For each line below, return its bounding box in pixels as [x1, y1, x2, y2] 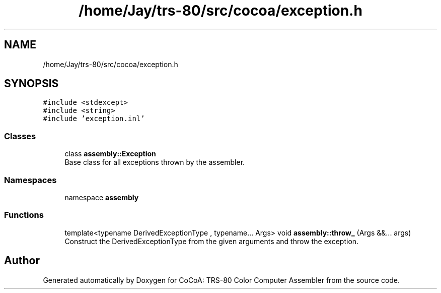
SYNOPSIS [4, 77, 59, 90]
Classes [4, 131, 36, 141]
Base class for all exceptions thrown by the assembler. [64, 158, 245, 167]
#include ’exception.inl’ [43, 114, 145, 123]
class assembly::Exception [64, 149, 156, 158]
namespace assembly [64, 193, 139, 202]
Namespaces [4, 174, 57, 185]
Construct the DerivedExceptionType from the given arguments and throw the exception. [64, 237, 359, 246]
